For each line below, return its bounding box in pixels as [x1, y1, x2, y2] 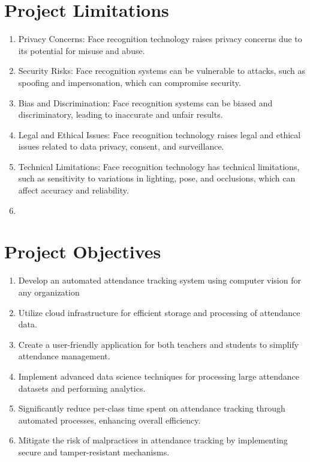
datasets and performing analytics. [18, 381, 146, 394]
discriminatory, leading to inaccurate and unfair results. [18, 108, 223, 121]
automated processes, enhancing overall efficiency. [18, 413, 201, 426]
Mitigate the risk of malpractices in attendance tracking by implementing [18, 434, 288, 446]
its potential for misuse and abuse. [18, 44, 145, 56]
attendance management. [18, 350, 110, 362]
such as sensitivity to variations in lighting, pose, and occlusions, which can [18, 172, 296, 184]
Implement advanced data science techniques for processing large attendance [18, 369, 300, 382]
